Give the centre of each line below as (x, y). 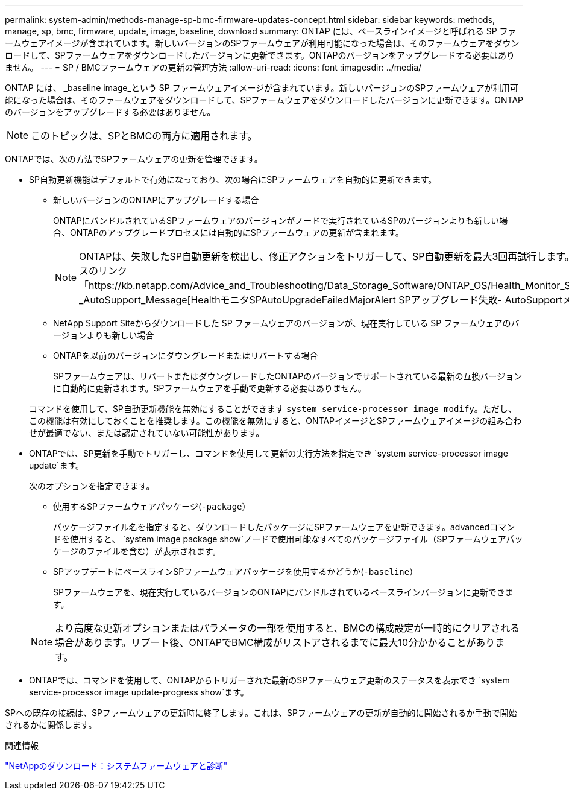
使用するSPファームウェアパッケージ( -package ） (152, 506)
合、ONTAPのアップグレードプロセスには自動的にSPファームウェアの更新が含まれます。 (228, 233)
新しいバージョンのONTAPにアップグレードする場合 (156, 200)
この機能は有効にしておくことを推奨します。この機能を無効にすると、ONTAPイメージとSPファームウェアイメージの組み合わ (275, 421)
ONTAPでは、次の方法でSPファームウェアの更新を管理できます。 (134, 159)
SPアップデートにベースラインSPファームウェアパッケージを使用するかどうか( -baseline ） (236, 572)
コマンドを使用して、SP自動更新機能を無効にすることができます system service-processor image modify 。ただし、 (273, 409)
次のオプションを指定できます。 (92, 486)
